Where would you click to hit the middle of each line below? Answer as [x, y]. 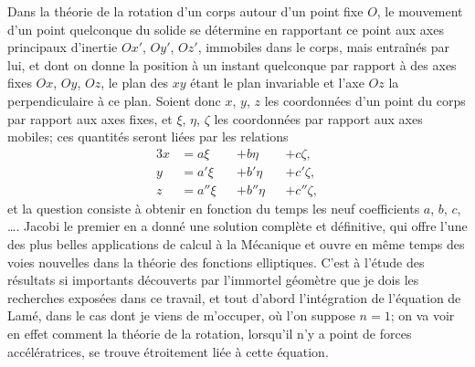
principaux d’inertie [63, 47]
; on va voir [422, 315]
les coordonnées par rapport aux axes [318, 118]
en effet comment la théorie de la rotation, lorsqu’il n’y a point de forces [210, 333]
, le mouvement [420, 11]
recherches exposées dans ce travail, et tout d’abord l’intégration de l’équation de [234, 297]
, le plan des [135, 83]
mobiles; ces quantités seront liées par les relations [148, 136]
